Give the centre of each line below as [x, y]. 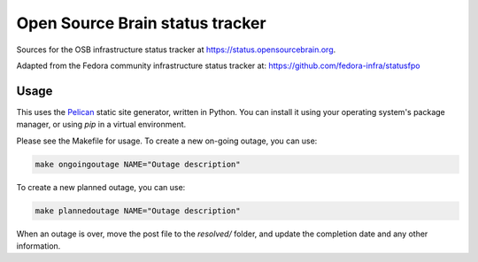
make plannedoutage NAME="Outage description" [138, 211]
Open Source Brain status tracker [141, 23]
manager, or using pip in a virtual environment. [101, 125]
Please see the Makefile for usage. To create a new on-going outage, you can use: [167, 141]
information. [39, 246]
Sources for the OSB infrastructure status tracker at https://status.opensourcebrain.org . [176, 50]
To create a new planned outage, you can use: [101, 187]
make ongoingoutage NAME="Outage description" [138, 164]
